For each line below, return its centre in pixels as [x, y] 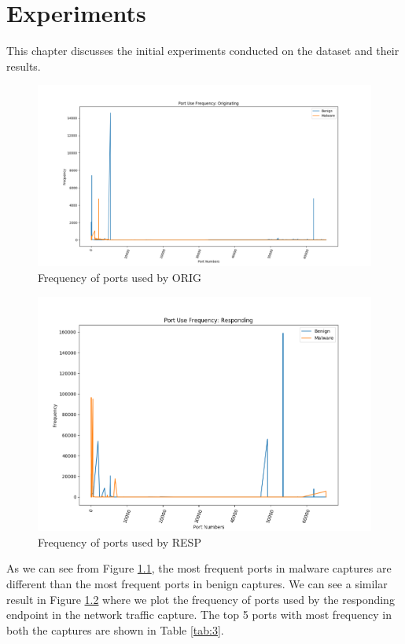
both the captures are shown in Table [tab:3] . [115, 629]
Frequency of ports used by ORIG [120, 277]
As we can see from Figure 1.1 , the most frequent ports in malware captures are [199, 568]
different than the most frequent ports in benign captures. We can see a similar [197, 584]
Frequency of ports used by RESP [120, 542]
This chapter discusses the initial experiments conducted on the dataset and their [203, 51]
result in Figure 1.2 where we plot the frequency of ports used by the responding [201, 599]
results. [24, 66]
